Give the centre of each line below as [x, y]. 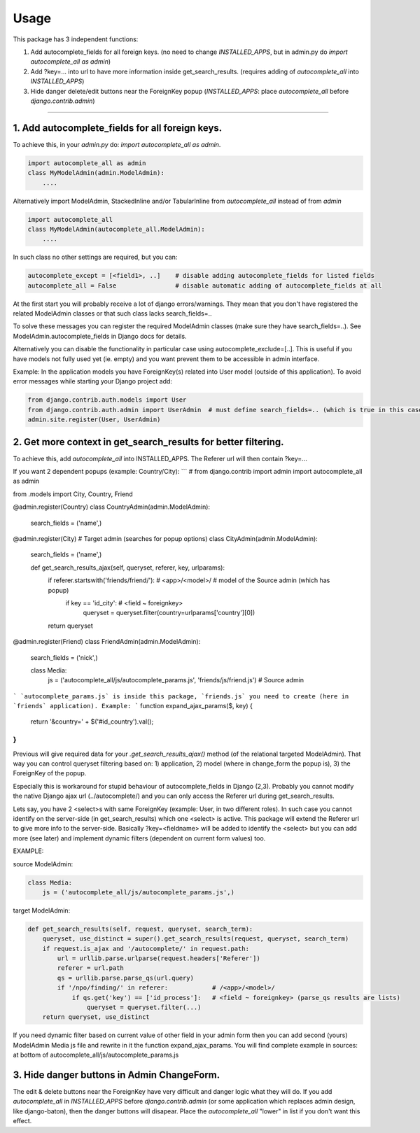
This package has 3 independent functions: [76, 39]
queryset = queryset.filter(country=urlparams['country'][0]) [169, 613]
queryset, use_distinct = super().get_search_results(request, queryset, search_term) [196, 939]
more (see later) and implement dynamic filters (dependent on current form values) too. [139, 838]
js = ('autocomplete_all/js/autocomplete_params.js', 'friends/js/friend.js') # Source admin [176, 680]
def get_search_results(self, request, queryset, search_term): [140, 929]
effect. [22, 1121]
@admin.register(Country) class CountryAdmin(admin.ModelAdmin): [111, 507]
